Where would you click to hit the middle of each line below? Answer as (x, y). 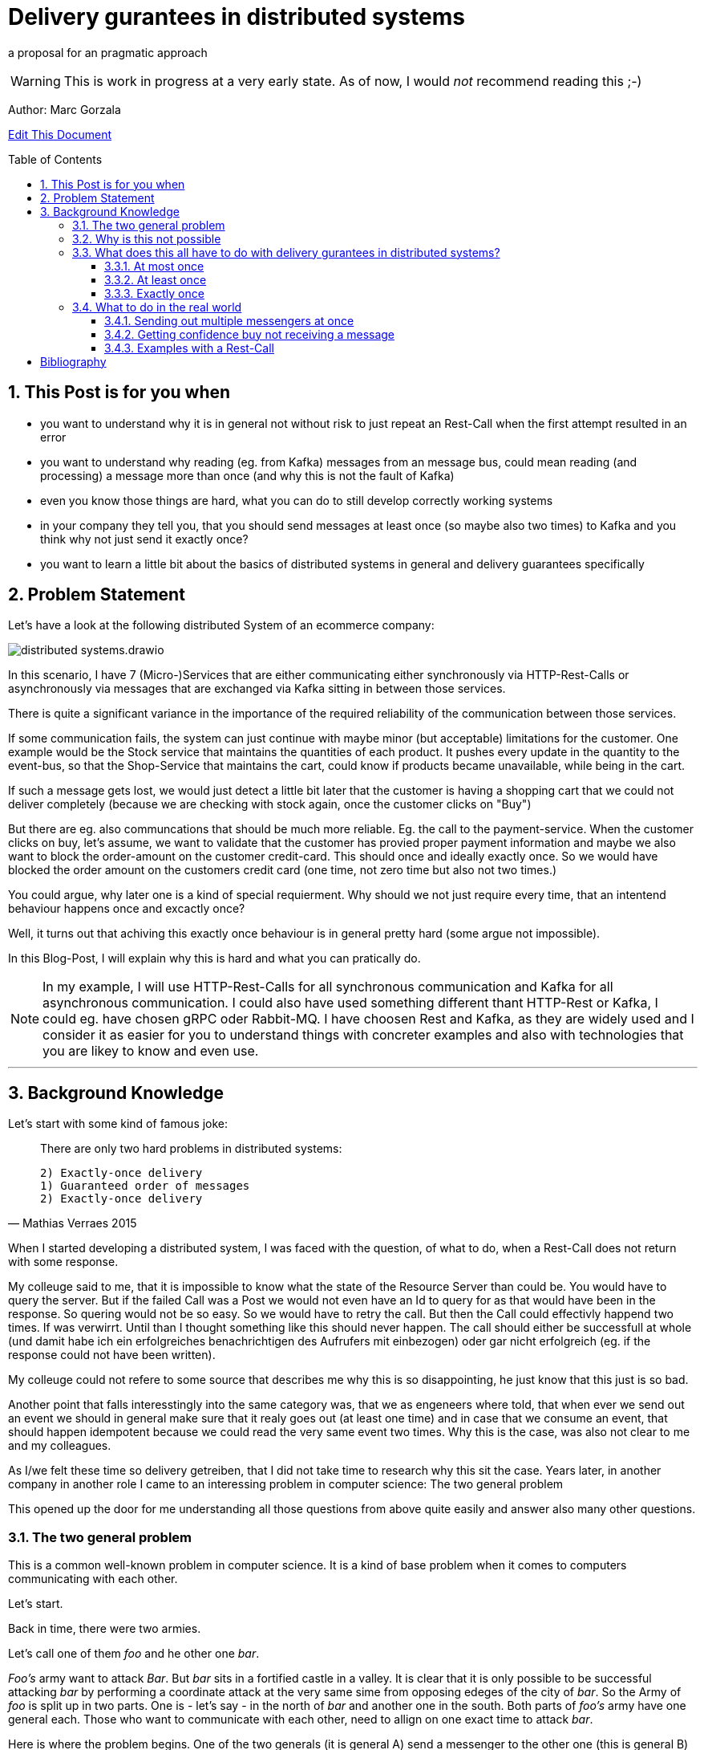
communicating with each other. (93, 1579)
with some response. (63, 1262)
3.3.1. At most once (154, 266)
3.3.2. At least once (156, 279)
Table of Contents (55, 159)
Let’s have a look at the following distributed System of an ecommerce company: (221, 625)
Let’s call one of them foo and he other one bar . (134, 1654)
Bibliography (73, 361)
